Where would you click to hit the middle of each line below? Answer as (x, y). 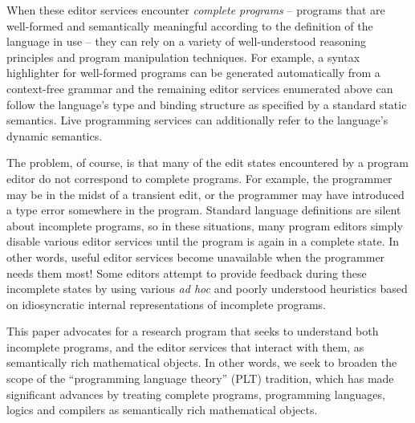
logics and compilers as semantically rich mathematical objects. (162, 410)
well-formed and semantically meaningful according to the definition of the (190, 25)
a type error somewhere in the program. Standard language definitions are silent (204, 210)
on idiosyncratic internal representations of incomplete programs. (167, 304)
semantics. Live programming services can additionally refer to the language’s (197, 120)
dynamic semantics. (55, 135)
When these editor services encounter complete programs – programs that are (196, 10)
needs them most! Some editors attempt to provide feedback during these (187, 273)
